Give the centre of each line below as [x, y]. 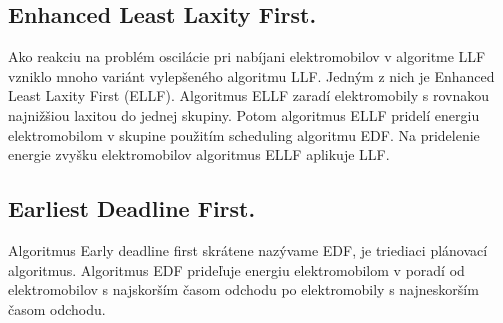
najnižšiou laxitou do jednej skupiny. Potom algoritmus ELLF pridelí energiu [244, 114]
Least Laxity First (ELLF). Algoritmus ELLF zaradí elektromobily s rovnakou [248, 95]
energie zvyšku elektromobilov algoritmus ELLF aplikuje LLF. [199, 154]
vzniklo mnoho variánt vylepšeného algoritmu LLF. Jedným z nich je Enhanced [251, 75]
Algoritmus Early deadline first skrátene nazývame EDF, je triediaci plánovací [248, 249]
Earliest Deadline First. [132, 208]
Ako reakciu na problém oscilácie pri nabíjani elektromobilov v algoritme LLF [247, 56]
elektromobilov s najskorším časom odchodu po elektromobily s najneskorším [243, 289]
